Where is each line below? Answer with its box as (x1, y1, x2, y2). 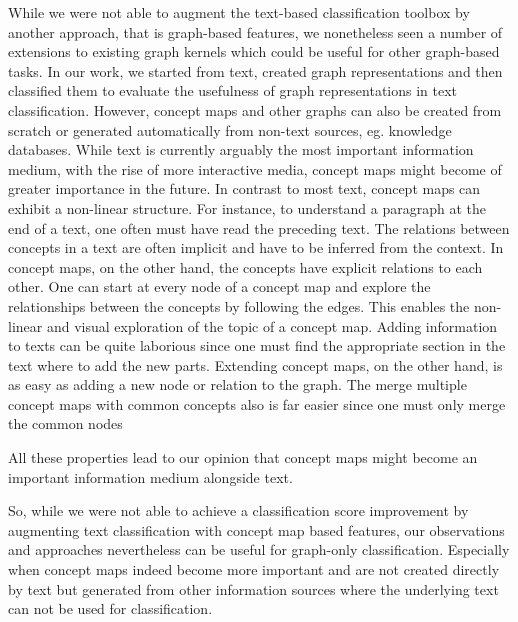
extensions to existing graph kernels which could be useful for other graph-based (8, 41, 500, 62)
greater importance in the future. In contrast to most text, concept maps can (8, 178, 481, 199)
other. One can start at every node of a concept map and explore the (8, 276, 431, 297)
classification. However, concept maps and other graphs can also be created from (8, 99, 502, 120)
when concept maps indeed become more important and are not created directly (8, 559, 500, 580)
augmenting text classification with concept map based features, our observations (8, 519, 505, 540)
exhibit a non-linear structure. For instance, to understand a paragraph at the (8, 197, 486, 218)
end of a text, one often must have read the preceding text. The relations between (8, 217, 510, 238)
